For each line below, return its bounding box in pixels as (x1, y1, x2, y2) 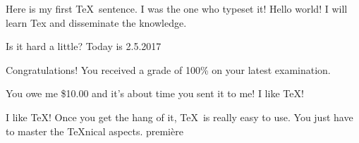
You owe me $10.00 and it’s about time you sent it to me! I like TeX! (6, 86, 304, 101)
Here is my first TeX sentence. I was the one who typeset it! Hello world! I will (6, 1, 348, 15)
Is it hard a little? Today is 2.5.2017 (6, 39, 162, 54)
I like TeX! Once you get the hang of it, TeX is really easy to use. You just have (6, 109, 353, 124)
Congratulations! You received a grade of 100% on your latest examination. (6, 62, 331, 77)
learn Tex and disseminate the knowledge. (6, 15, 187, 30)
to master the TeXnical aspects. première (6, 123, 183, 138)
